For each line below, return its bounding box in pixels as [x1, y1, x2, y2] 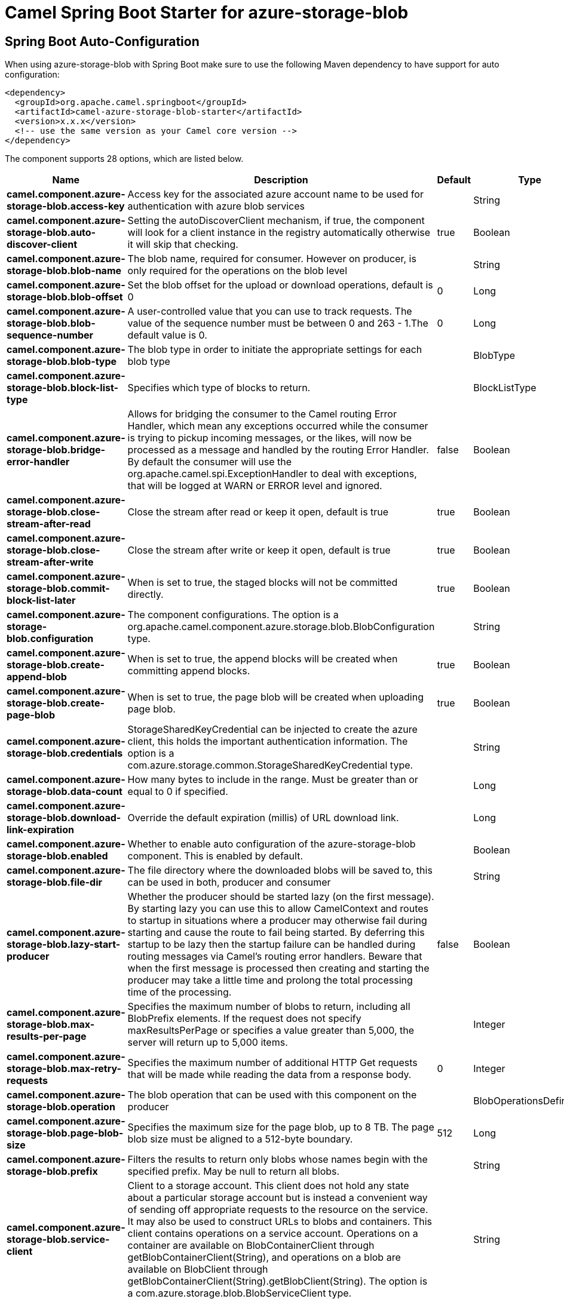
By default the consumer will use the [127, 456, 292, 468]
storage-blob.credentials [7, 747, 123, 760]
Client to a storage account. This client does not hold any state [127, 1180, 409, 1192]
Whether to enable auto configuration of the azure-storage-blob [127, 838, 416, 850]
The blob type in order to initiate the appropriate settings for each [127, 343, 422, 356]
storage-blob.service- [7, 1233, 110, 1246]
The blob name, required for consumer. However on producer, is [127, 253, 416, 265]
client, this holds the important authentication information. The [127, 735, 408, 748]
